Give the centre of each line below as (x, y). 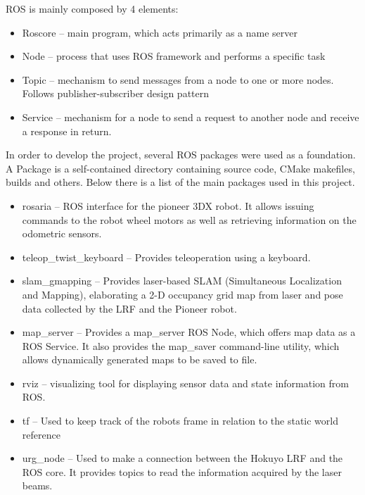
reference (41, 434)
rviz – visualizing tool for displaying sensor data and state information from (185, 383)
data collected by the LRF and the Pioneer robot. (129, 308)
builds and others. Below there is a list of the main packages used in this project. (180, 182)
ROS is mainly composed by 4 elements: (92, 8)
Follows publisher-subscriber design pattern (116, 93)
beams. (37, 485)
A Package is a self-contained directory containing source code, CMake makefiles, (180, 168)
